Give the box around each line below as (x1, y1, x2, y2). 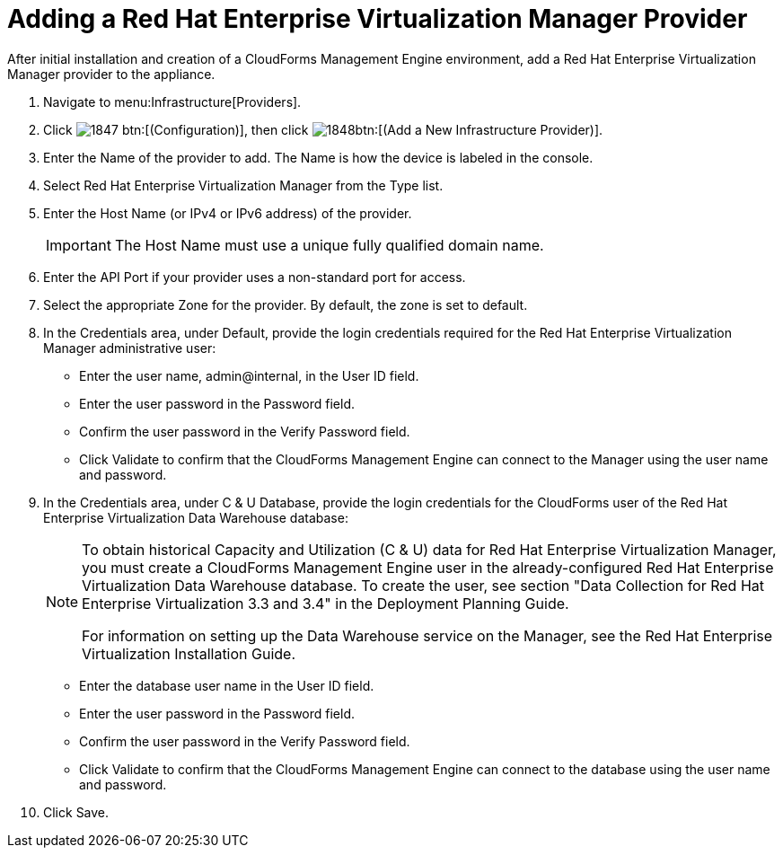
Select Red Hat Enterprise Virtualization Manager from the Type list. (43, 177, 444, 193)
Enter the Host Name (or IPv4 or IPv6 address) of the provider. (43, 205, 412, 221)
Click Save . (43, 804, 110, 820)
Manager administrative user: (43, 339, 216, 356)
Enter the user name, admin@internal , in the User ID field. (79, 367, 419, 383)
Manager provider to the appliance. (7, 66, 216, 82)
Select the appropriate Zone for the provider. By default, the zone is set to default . (43, 296, 528, 313)
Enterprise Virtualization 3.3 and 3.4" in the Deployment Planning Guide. (82, 594, 569, 613)
